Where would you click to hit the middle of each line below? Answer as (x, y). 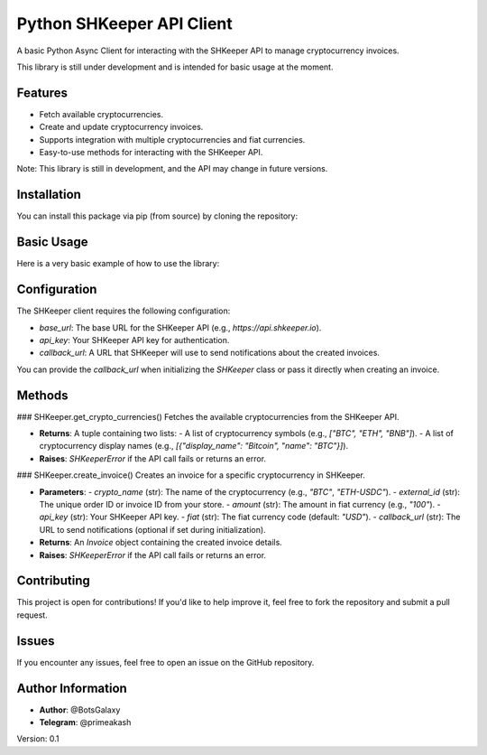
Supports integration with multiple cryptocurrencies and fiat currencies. (172, 139)
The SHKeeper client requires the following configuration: (124, 311)
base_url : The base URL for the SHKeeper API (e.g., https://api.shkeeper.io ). (180, 327)
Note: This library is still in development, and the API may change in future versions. (172, 169)
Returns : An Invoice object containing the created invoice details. (161, 543)
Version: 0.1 (38, 739)
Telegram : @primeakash (85, 722)
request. (32, 615)
